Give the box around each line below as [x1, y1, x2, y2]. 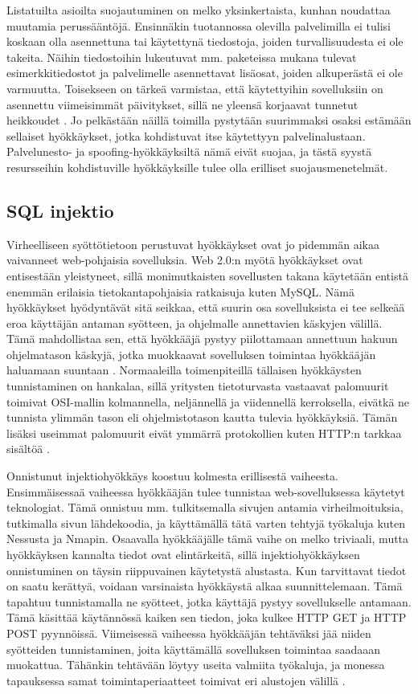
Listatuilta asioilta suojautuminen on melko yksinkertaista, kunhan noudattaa [6, 2, 391, 18]
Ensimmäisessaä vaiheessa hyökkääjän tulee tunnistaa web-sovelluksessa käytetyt [6, 483, 405, 500]
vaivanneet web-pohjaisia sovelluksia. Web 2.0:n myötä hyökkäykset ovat [6, 251, 363, 268]
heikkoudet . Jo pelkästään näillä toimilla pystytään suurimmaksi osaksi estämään [6, 112, 412, 129]
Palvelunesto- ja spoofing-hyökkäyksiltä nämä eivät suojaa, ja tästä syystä [6, 143, 372, 160]
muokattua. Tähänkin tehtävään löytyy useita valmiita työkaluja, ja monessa [6, 656, 385, 673]
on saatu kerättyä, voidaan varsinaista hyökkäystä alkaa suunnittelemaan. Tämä [6, 578, 403, 594]
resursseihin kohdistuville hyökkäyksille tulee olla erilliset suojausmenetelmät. [6, 158, 388, 175]
